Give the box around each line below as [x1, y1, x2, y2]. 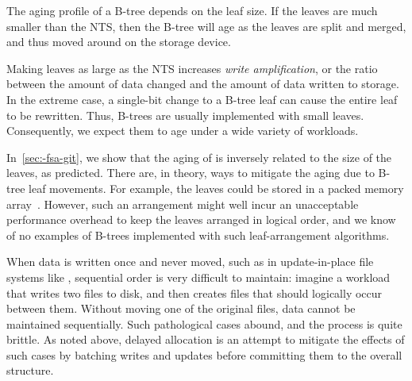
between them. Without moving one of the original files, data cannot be [6, 300, 356, 317]
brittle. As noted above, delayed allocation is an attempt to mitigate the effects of [6, 331, 405, 348]
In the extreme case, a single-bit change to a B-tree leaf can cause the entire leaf [6, 90, 398, 107]
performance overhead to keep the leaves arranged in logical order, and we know [6, 211, 396, 228]
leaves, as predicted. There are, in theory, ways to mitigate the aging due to [6, 164, 375, 181]
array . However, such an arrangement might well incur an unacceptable [6, 195, 359, 212]
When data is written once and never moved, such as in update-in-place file [6, 253, 374, 270]
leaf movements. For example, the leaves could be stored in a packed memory [29, 179, 404, 196]
